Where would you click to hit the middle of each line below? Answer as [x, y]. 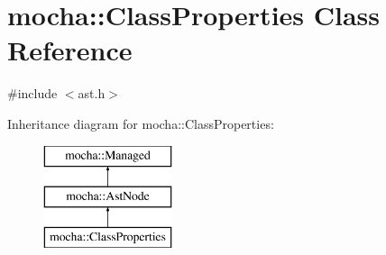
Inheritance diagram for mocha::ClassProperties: [141, 123]
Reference [70, 50]
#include [32, 93]
